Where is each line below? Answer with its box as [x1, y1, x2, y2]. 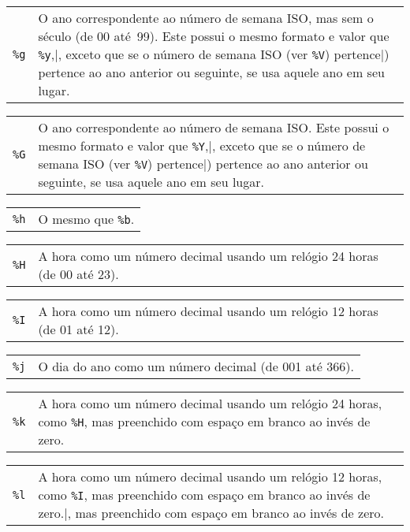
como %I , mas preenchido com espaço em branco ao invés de [38, 485, 371, 504]
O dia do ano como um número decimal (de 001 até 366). [38, 357, 354, 375]
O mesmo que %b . [38, 210, 135, 228]
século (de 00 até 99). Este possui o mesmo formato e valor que [38, 27, 389, 45]
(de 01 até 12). [38, 320, 119, 338]
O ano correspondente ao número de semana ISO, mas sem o [38, 9, 374, 27]
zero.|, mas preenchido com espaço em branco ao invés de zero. [38, 504, 384, 522]
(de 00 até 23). [38, 265, 119, 283]
